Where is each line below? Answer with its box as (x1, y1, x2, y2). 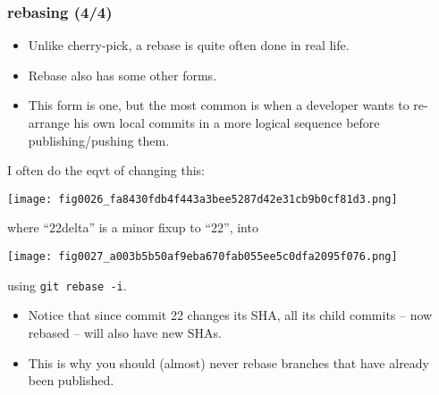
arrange (28, 113, 70, 131)
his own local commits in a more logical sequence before (73, 113, 380, 131)
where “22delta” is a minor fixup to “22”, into (7, 218, 258, 237)
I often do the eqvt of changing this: (7, 161, 205, 180)
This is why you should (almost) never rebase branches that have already (28, 353, 430, 372)
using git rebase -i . (7, 275, 127, 294)
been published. (28, 371, 114, 390)
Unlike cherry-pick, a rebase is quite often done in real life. (28, 36, 350, 55)
